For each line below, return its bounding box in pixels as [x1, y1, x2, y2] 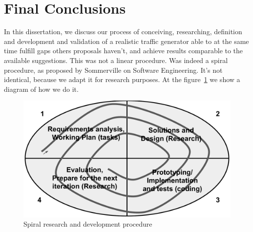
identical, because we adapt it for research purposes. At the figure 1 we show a [4, 74, 240, 84]
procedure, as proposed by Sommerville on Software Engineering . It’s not [4, 64, 223, 75]
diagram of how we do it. [4, 84, 79, 94]
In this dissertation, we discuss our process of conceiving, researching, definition [4, 26, 242, 37]
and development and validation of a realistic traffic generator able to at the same [4, 36, 249, 46]
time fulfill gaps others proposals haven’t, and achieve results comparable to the [4, 45, 243, 56]
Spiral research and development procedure [23, 219, 152, 229]
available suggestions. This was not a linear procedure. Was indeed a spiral [4, 55, 228, 65]
